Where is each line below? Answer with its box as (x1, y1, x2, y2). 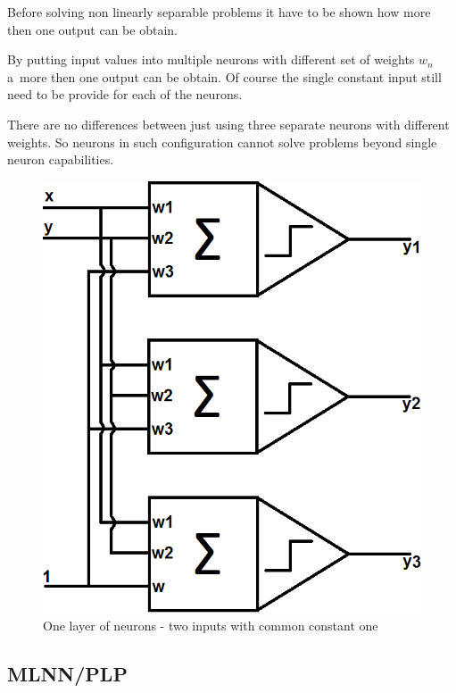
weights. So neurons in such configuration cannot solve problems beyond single (7, 132, 437, 151)
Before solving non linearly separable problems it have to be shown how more (7, 3, 431, 21)
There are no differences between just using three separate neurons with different (7, 114, 450, 133)
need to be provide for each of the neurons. (7, 85, 243, 104)
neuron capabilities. (7, 150, 114, 169)
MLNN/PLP (7, 659, 128, 687)
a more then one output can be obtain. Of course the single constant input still (7, 67, 442, 86)
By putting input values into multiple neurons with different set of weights (7, 50, 415, 69)
